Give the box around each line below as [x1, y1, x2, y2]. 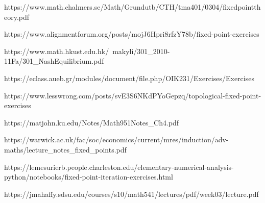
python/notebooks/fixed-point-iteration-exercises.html [4, 171, 173, 182]
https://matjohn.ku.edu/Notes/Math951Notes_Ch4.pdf [4, 117, 179, 128]
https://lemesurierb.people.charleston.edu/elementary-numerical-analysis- [4, 161, 234, 172]
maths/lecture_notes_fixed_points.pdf [4, 144, 127, 155]
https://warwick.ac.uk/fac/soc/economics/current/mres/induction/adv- [4, 134, 229, 145]
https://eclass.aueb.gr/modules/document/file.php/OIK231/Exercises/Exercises [4, 72, 254, 83]
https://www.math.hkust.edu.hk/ [4, 45, 109, 56]
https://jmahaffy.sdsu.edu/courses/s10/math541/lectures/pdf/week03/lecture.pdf [4, 188, 259, 199]
